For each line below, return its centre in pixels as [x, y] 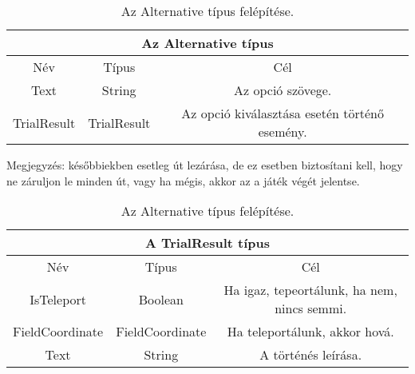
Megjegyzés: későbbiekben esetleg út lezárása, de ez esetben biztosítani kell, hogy [205, 165]
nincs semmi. [311, 308]
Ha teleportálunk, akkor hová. [310, 332]
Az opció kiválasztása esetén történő [283, 113]
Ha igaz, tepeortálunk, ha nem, [310, 290]
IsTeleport [58, 299]
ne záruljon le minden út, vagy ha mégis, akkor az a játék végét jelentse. [183, 180]
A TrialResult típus [207, 243]
